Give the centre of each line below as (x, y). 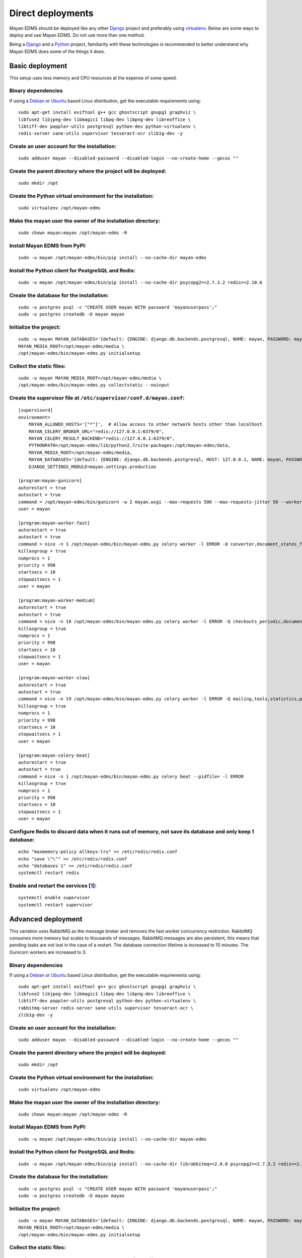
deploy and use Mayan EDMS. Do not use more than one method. (77, 35)
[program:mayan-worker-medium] (57, 600)
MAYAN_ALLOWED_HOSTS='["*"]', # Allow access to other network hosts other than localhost (145, 424)
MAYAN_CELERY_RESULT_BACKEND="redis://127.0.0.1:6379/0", (102, 438)
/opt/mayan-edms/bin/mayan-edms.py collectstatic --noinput (94, 385)
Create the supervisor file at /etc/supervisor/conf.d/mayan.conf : (97, 398)
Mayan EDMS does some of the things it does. (57, 51)
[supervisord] (35, 410)
